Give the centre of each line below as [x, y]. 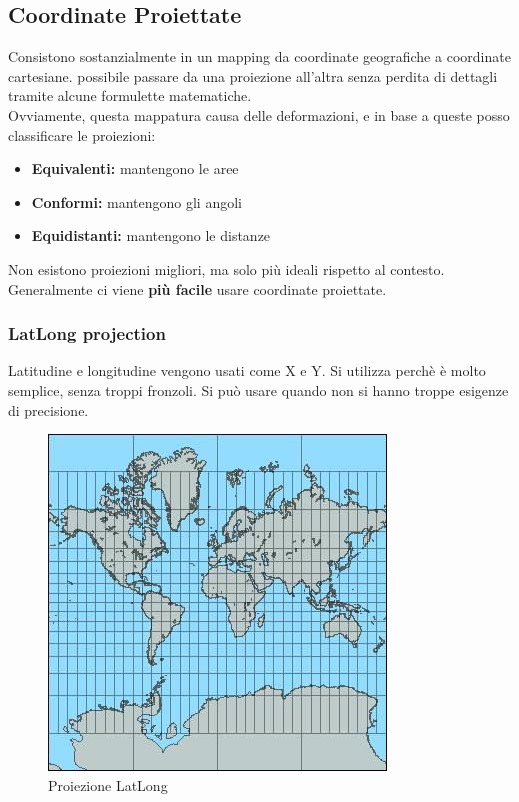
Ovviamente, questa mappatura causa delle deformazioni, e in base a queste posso [259, 114]
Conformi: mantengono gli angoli [136, 201]
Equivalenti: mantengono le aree [135, 168]
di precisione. [48, 409]
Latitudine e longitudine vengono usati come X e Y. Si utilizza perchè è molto [247, 370]
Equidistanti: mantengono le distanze [151, 235]
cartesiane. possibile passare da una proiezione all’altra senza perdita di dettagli [253, 75]
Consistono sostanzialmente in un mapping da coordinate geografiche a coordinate [259, 56]
